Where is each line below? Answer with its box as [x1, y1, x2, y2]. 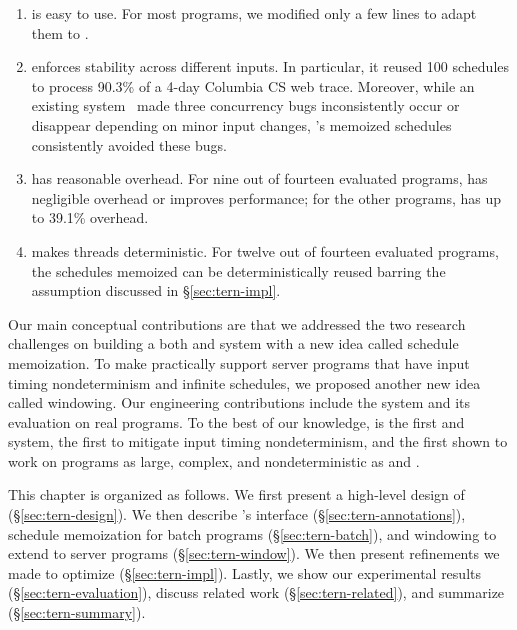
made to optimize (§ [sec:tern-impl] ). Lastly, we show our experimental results [8, 562, 481, 583]
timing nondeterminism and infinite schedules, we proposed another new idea [8, 372, 481, 393]
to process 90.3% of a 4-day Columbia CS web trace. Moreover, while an [31, 75, 475, 96]
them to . [31, 22, 89, 43]
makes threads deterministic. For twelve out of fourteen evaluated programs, [31, 240, 499, 261]
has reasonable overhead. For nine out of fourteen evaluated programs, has [31, 168, 488, 189]
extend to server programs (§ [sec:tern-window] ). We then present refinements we [8, 543, 500, 564]
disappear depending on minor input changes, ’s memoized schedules [31, 114, 452, 135]
